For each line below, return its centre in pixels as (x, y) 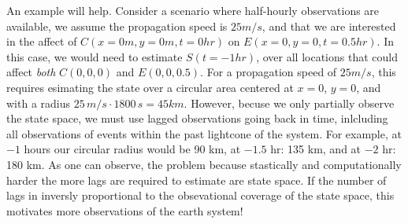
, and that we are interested (329, 26)
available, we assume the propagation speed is (117, 26)
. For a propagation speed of (269, 72)
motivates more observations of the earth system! (125, 210)
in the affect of (42, 41)
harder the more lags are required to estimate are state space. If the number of (197, 180)
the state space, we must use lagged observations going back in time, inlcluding (197, 118)
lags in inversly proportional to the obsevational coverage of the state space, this (200, 195)
